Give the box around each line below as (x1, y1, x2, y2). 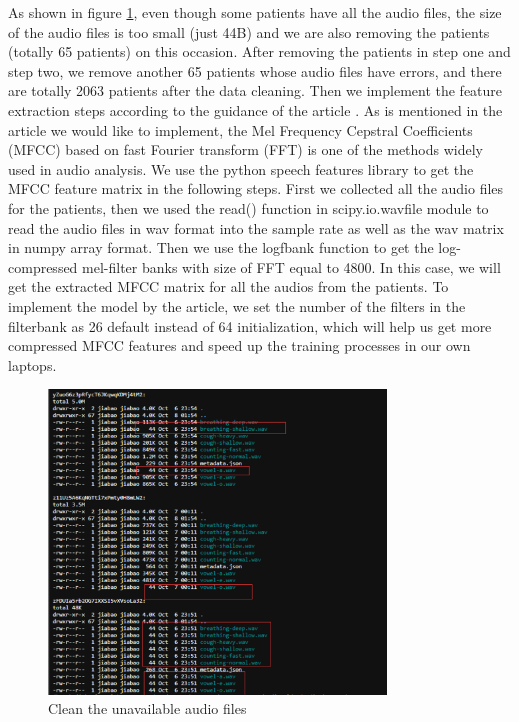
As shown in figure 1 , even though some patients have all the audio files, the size (8, 2, 502, 22)
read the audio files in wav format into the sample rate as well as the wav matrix (8, 217, 504, 238)
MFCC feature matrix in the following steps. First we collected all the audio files (8, 178, 504, 199)
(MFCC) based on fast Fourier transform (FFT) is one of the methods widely (8, 139, 483, 160)
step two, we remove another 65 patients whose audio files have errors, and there (8, 60, 502, 81)
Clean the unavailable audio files (48, 698, 247, 719)
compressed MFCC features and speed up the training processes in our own (8, 335, 471, 356)
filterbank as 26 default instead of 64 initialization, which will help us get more (8, 315, 492, 336)
